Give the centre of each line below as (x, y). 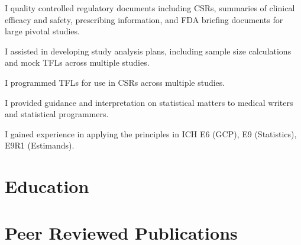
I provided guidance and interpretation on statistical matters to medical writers (149, 102)
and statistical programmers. (57, 114)
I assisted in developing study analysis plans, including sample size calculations (148, 51)
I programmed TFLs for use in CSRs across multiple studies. (115, 82)
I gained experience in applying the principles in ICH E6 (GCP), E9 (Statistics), (151, 133)
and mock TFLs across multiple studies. (77, 62)
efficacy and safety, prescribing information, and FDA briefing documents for (144, 19)
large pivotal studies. (42, 31)
